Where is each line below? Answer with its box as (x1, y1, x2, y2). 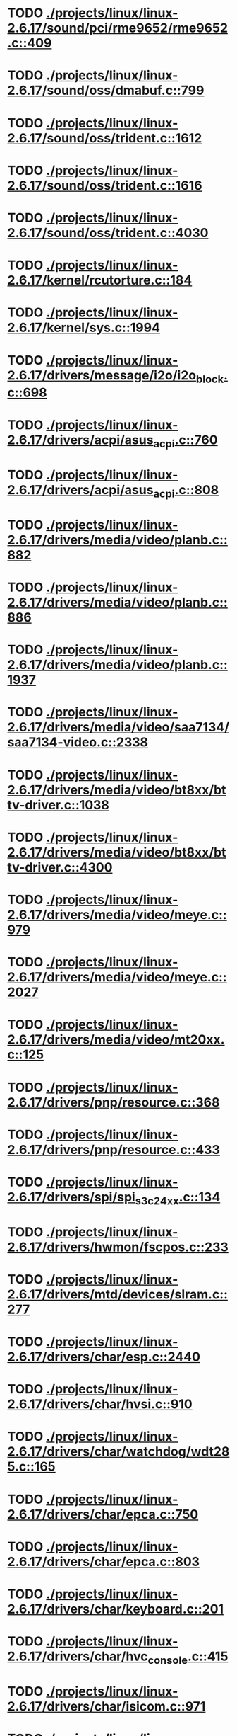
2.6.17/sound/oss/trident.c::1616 (7, 177, 202, 193)
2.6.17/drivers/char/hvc (7, 1648, 148, 1664)
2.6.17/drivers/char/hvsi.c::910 (7, 1396, 193, 1412)
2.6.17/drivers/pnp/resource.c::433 (7, 1141, 221, 1158)
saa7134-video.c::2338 (7, 734, 149, 750)
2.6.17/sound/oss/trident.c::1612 (7, 130, 202, 146)
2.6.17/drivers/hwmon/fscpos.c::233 (7, 1239, 229, 1255)
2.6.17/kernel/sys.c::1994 (7, 320, 161, 336)
